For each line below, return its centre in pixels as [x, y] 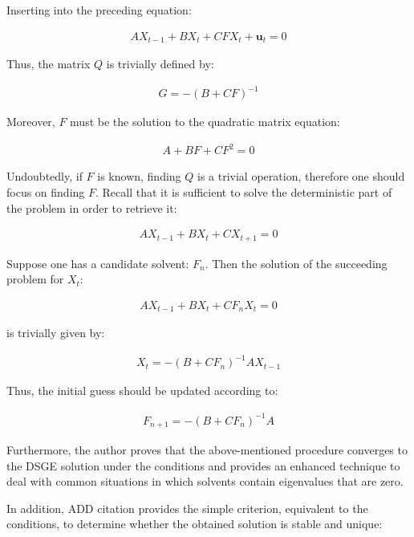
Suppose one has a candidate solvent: [98, 263]
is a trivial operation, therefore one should [301, 176]
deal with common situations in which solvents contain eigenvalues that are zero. [205, 481]
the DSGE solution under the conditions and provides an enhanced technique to [203, 465]
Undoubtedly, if [45, 176]
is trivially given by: [56, 333]
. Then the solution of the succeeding [296, 263]
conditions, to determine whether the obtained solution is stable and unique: [195, 524]
